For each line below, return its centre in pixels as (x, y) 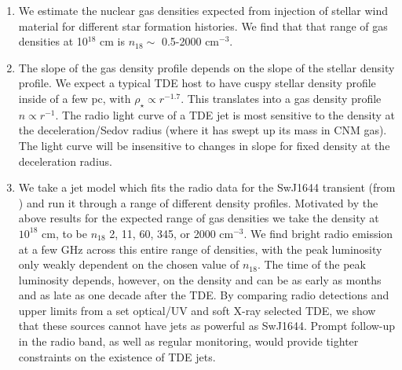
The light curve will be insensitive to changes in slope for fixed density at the (204, 145)
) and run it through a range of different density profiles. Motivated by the (198, 202)
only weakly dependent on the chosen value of (129, 264)
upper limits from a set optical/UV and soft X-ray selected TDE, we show (197, 310)
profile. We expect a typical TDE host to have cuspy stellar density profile (197, 83)
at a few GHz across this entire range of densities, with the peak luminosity (200, 249)
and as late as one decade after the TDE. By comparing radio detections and (204, 295)
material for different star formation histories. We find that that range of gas (203, 26)
